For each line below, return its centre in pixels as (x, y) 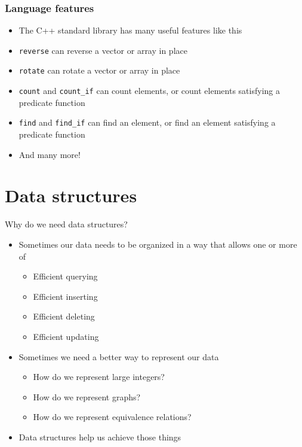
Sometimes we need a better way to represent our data (119, 356)
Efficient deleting (64, 316)
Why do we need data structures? (66, 224)
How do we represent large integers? (99, 377)
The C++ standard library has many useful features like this (130, 30)
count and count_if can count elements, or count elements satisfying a (149, 91)
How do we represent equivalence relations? (112, 417)
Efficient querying (65, 276)
